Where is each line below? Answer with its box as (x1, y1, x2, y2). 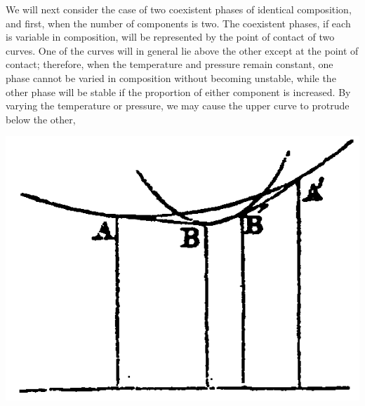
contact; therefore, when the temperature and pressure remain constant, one (6, 57, 333, 72)
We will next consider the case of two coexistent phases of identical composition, (6, 2, 352, 16)
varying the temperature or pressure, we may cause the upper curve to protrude (6, 98, 350, 113)
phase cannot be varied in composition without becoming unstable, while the (6, 70, 336, 85)
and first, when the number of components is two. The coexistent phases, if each (6, 15, 351, 30)
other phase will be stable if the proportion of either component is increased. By (6, 84, 351, 99)
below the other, (6, 111, 76, 126)
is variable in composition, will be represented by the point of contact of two (6, 29, 335, 44)
